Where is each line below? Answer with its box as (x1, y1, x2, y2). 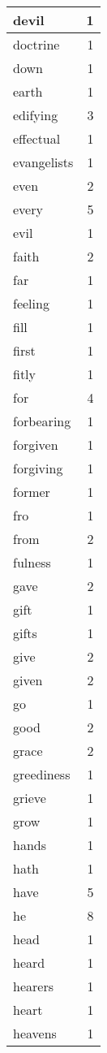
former (13, 482, 50, 501)
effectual (13, 129, 61, 148)
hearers (13, 977, 53, 995)
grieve (13, 788, 46, 807)
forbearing (13, 412, 71, 430)
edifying (13, 106, 58, 124)
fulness (13, 553, 51, 572)
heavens (13, 1024, 57, 1042)
